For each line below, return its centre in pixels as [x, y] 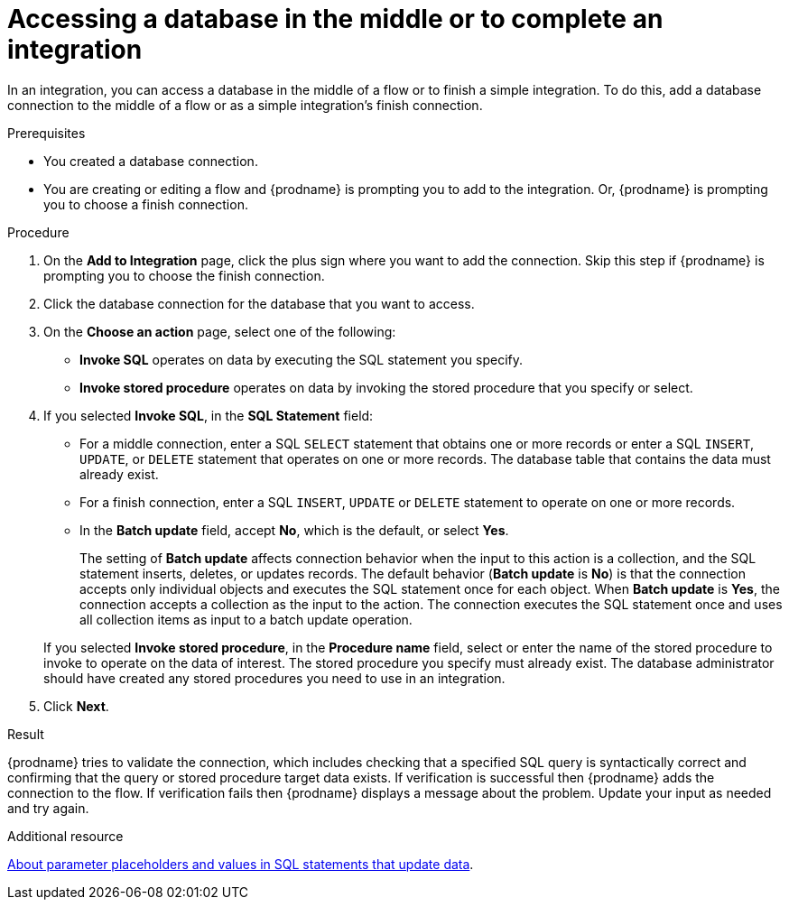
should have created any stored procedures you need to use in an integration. [274, 678]
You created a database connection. [151, 161]
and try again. [48, 808]
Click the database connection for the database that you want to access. [259, 303]
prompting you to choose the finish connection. [184, 275]
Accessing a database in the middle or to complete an [335, 19]
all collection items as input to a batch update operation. [246, 619]
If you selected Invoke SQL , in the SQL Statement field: [209, 415]
